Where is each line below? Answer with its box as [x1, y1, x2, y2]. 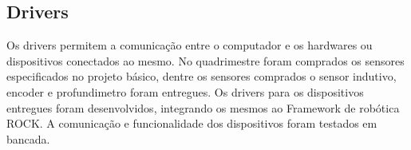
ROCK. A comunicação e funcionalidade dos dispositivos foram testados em [6, 115, 377, 132]
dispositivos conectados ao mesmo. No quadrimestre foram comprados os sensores [6, 52, 405, 69]
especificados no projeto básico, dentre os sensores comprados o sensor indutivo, [6, 68, 397, 85]
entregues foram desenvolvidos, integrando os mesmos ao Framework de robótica [6, 99, 400, 116]
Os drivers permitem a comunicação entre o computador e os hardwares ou [6, 37, 373, 53]
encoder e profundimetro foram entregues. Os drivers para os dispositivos [6, 83, 364, 100]
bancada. [6, 130, 50, 147]
